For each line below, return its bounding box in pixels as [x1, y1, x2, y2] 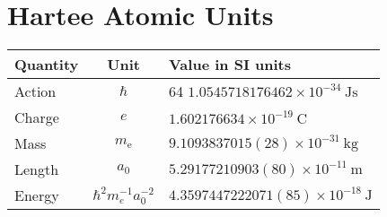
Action [14, 81, 57, 102]
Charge [14, 107, 59, 128]
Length [14, 159, 59, 180]
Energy [14, 185, 59, 206]
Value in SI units [169, 54, 291, 75]
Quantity [14, 54, 79, 75]
